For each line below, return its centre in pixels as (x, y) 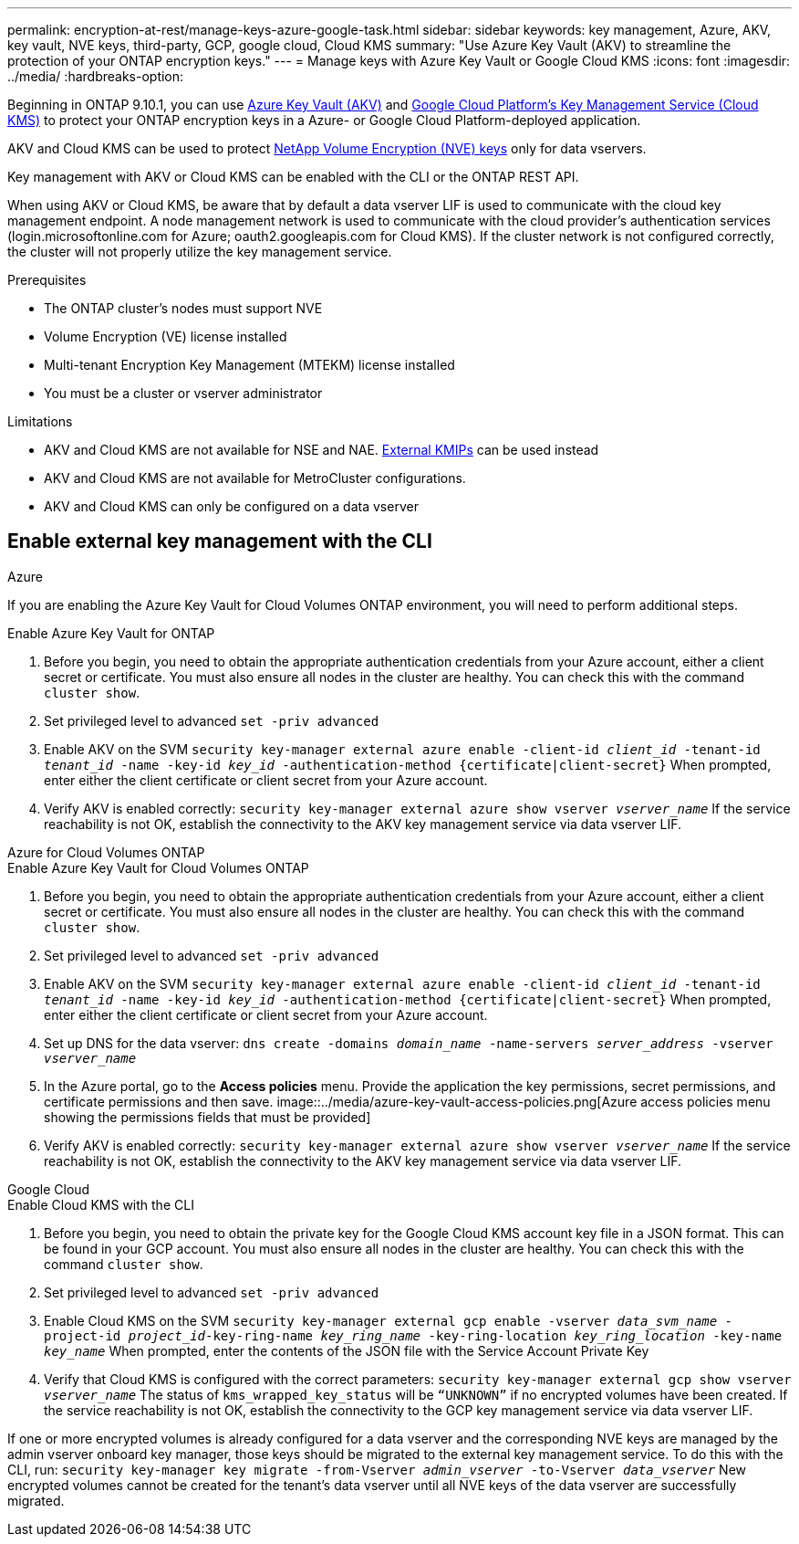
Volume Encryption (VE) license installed (166, 336)
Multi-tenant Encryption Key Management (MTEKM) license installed (249, 365)
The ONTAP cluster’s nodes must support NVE (183, 308)
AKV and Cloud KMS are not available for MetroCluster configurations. (255, 478)
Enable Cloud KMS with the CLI (101, 1204)
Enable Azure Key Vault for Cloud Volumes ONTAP (158, 867)
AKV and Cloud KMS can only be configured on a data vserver (231, 506)
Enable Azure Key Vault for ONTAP (111, 633)
